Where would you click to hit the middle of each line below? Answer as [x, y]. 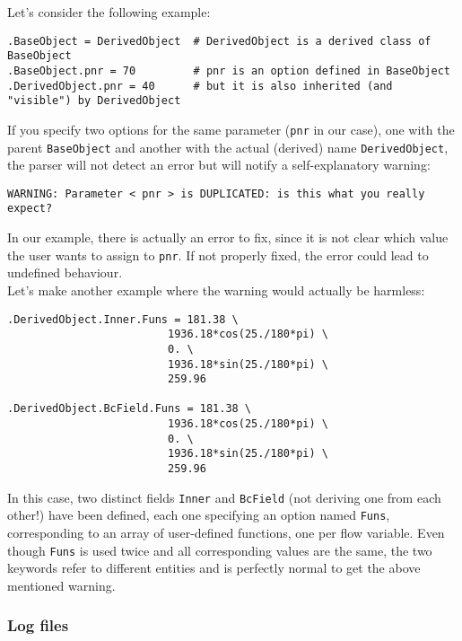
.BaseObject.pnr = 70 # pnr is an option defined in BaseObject [229, 70]
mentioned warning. [61, 585]
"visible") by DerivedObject [94, 101]
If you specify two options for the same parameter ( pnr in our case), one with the [231, 129]
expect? [30, 209]
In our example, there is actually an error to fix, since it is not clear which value [228, 237]
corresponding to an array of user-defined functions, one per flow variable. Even [226, 533]
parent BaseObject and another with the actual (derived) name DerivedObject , [228, 147]
